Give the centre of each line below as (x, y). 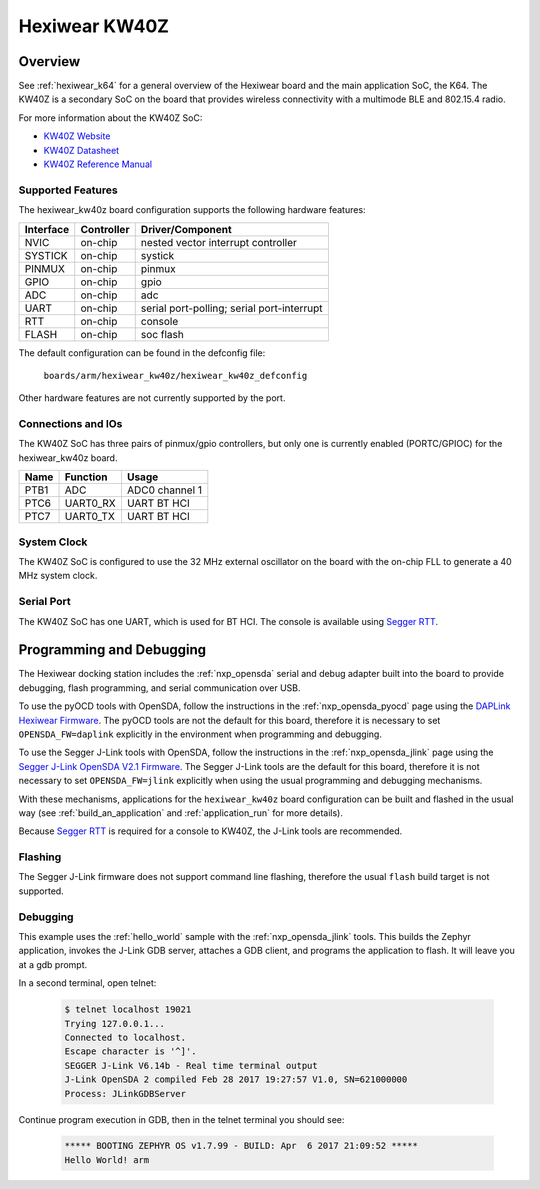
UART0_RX (90, 503)
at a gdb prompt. (53, 964)
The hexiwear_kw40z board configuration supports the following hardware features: (192, 210)
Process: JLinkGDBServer (125, 1093)
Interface (47, 229)
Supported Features (68, 190)
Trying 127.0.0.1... (114, 1023)
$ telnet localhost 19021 (128, 1009)
